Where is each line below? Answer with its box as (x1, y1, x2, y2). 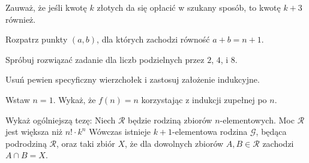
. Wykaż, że (53, 93, 96, 105)
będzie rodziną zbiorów (128, 113, 212, 126)
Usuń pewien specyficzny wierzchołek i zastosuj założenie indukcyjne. (5, 73, 260, 86)
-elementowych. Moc (220, 113, 295, 126)
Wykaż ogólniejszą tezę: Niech (5, 113, 116, 126)
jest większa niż (5, 125, 63, 138)
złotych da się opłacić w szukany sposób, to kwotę (97, 1, 281, 13)
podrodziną (5, 137, 47, 149)
